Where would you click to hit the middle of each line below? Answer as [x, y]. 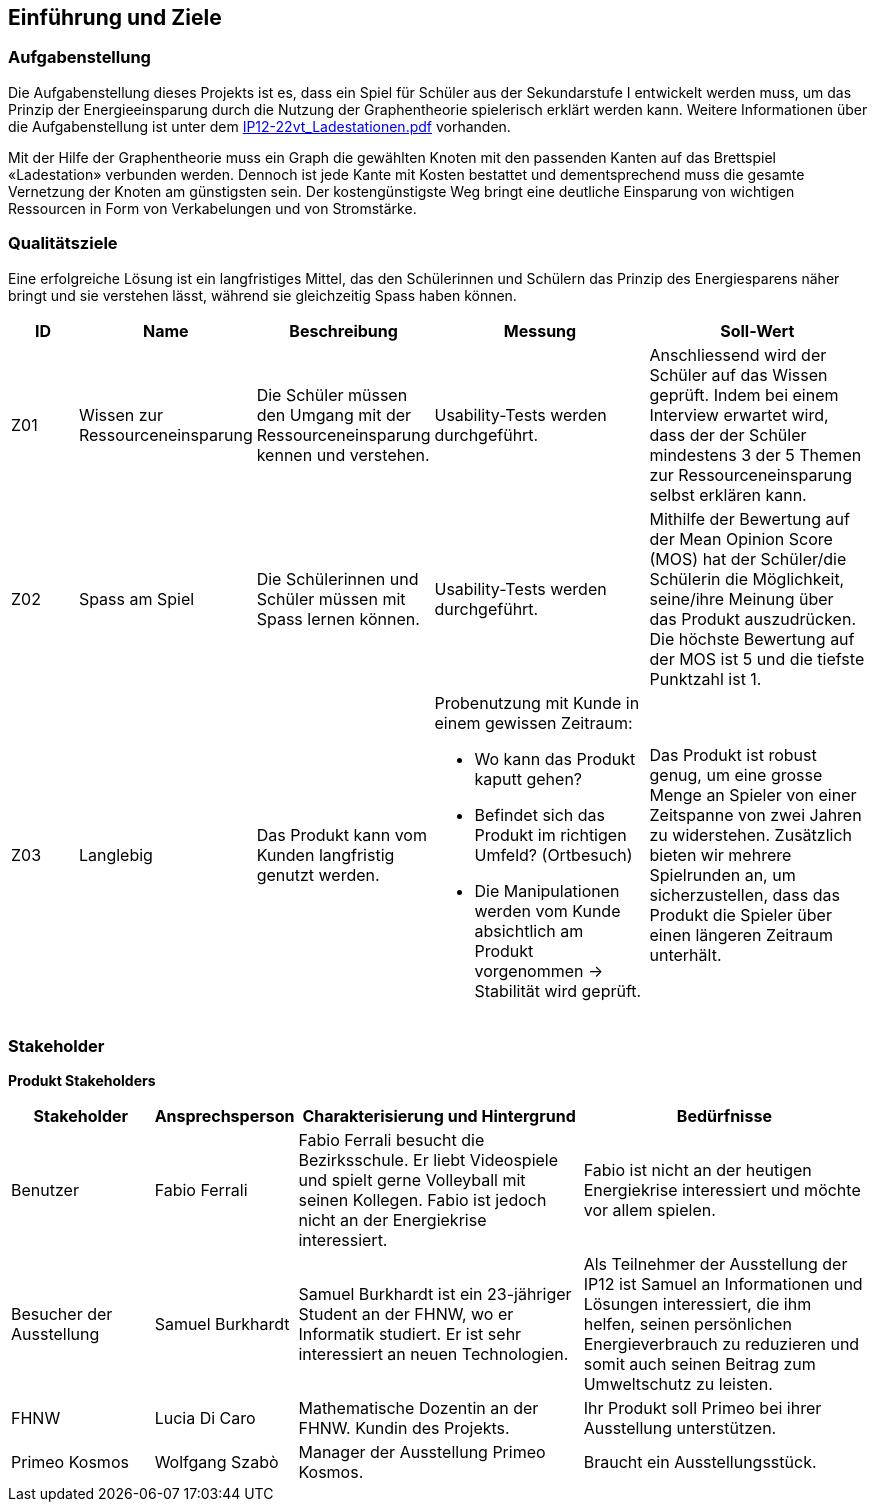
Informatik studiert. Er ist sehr [410, 1334]
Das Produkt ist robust [733, 754]
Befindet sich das [540, 814]
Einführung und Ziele [115, 17]
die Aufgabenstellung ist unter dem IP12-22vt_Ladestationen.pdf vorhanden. [259, 126]
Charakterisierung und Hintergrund [439, 1116]
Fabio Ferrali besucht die [391, 1140]
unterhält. [685, 954]
